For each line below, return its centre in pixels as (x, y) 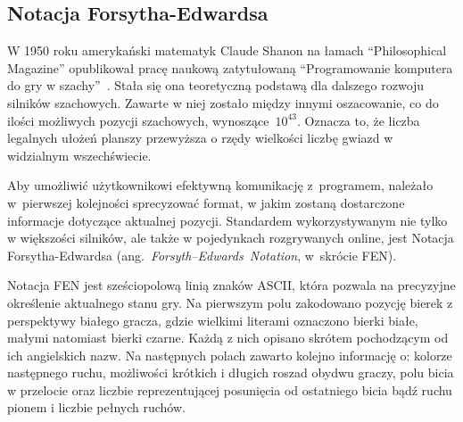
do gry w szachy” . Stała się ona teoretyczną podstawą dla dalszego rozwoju (216, 85)
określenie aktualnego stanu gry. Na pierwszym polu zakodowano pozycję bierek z (230, 302)
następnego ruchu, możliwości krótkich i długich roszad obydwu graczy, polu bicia (231, 372)
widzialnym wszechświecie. (79, 155)
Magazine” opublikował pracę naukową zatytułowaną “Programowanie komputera (230, 67)
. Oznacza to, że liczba (358, 120)
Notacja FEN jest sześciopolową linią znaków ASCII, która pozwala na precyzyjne (231, 285)
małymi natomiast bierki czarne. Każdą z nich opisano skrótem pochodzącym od (228, 338)
